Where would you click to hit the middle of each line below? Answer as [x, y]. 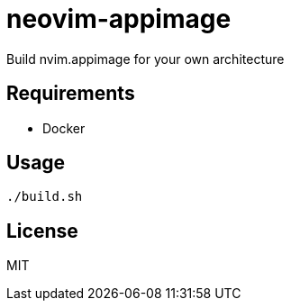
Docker [64, 128]
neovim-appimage [119, 19]
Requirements [71, 94]
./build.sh [45, 197]
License [42, 231]
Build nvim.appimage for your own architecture [145, 59]
